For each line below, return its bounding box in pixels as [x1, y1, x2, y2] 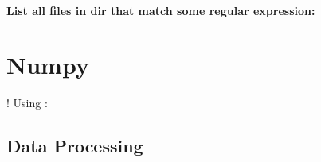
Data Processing [6, 133, 143, 158]
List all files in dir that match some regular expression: [6, 2, 315, 18]
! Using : [6, 94, 48, 111]
